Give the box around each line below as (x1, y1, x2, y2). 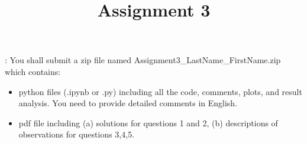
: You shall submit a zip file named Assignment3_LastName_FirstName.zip (5, 54, 281, 66)
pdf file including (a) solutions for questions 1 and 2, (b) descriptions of (18, 116, 278, 129)
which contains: (5, 65, 61, 77)
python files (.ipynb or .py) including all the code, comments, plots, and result (18, 85, 302, 97)
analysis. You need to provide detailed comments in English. (18, 97, 238, 109)
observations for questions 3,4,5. (18, 128, 135, 140)
